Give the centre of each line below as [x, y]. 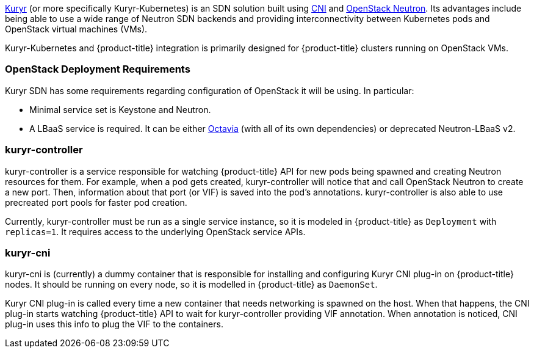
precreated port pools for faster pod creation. [96, 202]
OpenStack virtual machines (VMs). [76, 29]
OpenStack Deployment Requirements [98, 69]
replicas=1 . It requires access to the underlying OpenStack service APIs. [155, 231]
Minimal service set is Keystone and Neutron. [120, 109]
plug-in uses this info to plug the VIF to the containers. [114, 324]
